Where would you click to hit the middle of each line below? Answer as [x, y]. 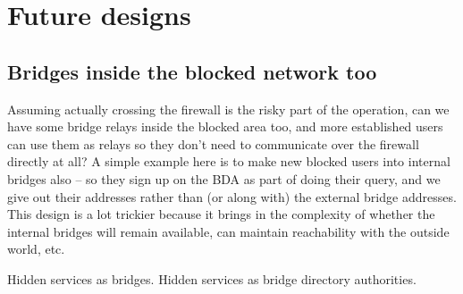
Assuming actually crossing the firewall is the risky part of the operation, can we [228, 109]
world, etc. [36, 249]
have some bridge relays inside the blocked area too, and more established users [225, 126]
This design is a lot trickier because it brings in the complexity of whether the [221, 214]
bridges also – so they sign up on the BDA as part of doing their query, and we [224, 178]
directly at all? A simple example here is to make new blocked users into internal [229, 161]
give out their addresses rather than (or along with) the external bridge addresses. [232, 196]
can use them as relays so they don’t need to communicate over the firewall [213, 143]
